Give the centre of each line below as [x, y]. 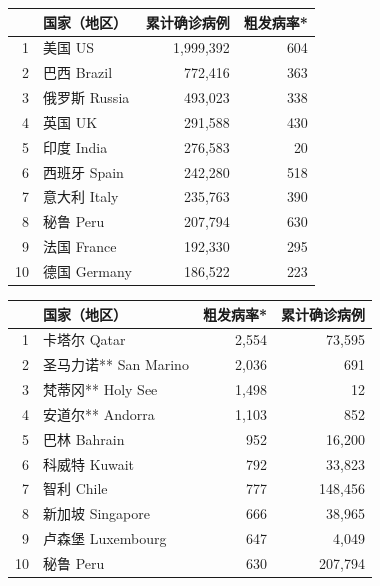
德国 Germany [87, 270]
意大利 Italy [81, 196]
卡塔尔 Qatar [84, 339]
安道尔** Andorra [99, 413]
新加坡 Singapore [97, 513]
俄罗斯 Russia [86, 97]
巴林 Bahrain [84, 438]
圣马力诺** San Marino [116, 364]
